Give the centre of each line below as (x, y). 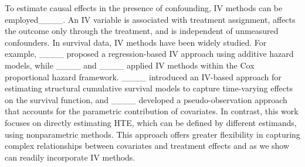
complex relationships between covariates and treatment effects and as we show (147, 146)
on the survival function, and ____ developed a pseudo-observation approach (146, 99)
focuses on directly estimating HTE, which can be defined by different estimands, (151, 122)
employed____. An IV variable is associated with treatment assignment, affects (150, 19)
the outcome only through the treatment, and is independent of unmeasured (142, 31)
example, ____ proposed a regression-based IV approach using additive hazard (149, 54)
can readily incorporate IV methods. (70, 157)
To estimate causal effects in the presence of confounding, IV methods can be (144, 8)
